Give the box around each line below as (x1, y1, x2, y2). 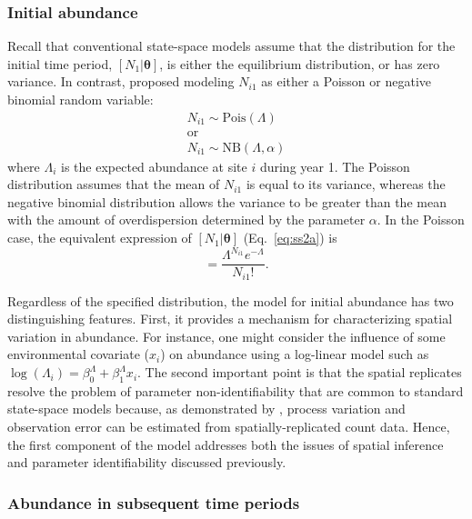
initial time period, (7, 54, 113, 73)
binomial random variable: (7, 90, 154, 108)
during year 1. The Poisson (259, 156, 410, 175)
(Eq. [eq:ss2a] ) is (243, 228, 337, 247)
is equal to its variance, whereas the (246, 175, 446, 194)
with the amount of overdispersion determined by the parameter (7, 210, 366, 229)
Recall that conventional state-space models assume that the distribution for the (7, 36, 456, 55)
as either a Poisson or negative (261, 72, 431, 91)
